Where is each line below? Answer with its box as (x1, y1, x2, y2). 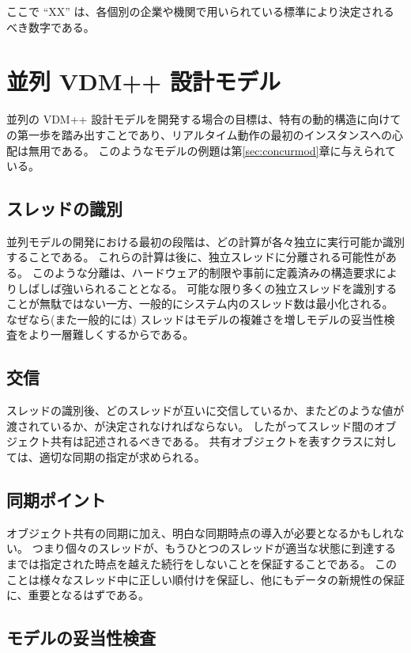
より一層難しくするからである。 (28, 326, 194, 343)
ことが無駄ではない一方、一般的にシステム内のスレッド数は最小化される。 (6, 295, 394, 312)
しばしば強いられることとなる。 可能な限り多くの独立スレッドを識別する (17, 279, 398, 296)
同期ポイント (6, 488, 106, 512)
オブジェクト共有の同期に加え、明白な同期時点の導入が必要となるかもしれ (6, 524, 394, 541)
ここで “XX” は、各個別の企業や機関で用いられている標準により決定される (6, 3, 394, 19)
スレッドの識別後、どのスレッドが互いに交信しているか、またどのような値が (6, 402, 405, 419)
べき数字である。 (6, 18, 95, 35)
